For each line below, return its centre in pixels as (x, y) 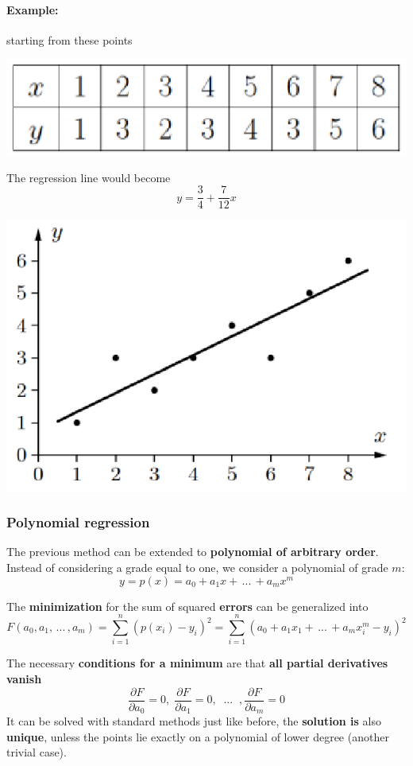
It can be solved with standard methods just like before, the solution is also (194, 721)
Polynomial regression (78, 522)
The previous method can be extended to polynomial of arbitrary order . (193, 552)
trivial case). (37, 752)
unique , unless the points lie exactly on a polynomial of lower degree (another (198, 736)
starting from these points (69, 39)
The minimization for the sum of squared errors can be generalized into (187, 606)
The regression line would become (89, 177)
